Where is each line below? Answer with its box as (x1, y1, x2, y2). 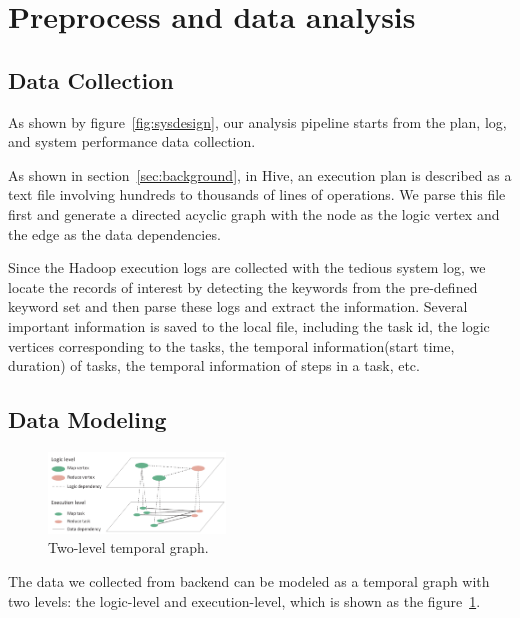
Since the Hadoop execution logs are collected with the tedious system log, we (8, 257, 486, 278)
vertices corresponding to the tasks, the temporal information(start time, (8, 335, 455, 356)
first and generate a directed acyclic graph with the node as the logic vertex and (8, 203, 500, 224)
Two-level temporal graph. (48, 537, 209, 558)
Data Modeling (8, 404, 167, 435)
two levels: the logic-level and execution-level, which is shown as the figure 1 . (8, 590, 481, 611)
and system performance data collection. (8, 131, 256, 152)
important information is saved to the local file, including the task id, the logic (8, 315, 490, 336)
